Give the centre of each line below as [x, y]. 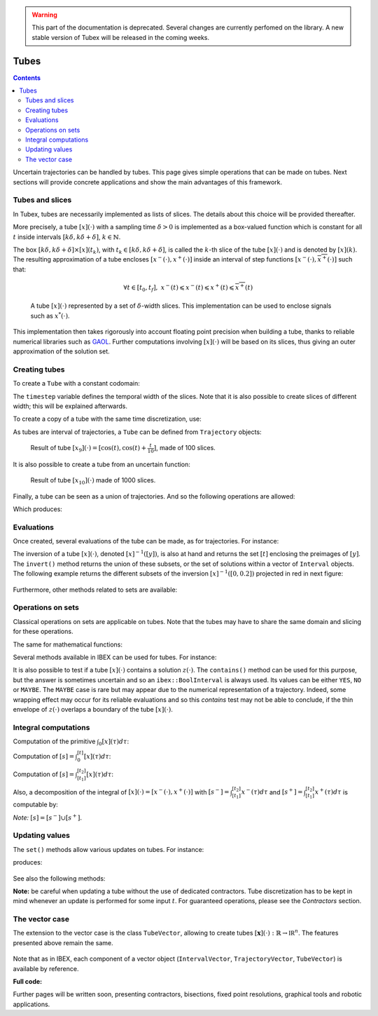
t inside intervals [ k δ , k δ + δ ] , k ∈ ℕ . [67, 237]
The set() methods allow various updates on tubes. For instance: [108, 849]
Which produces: [38, 509]
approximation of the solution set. [61, 351]
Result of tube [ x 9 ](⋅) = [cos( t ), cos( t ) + [89, 449]
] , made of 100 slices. [185, 448]
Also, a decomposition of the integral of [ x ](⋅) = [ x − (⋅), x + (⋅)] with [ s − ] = [121, 791]
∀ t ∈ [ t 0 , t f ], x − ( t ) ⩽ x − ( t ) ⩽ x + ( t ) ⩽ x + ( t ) [188, 288]
